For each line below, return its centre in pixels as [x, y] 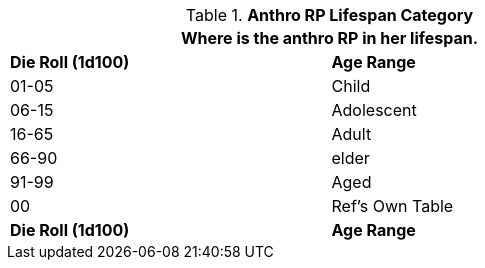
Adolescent [374, 110]
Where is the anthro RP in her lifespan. [329, 38]
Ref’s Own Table [392, 206]
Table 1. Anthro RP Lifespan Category [329, 15]
